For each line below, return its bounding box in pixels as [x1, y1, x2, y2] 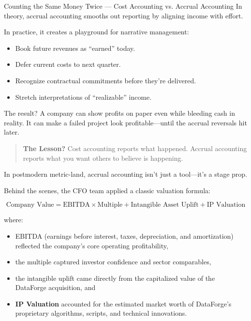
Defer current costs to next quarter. [15, 59, 121, 69]
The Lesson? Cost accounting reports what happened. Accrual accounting [23, 143, 247, 153]
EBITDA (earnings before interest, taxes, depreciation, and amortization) [15, 230, 234, 241]
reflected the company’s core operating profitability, [15, 240, 168, 250]
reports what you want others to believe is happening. [23, 153, 183, 163]
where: [4, 214, 23, 225]
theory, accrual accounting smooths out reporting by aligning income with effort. [4, 10, 243, 20]
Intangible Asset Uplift [131, 201, 199, 209]
